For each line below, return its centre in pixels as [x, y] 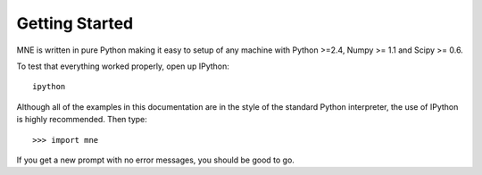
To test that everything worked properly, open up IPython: [123, 66]
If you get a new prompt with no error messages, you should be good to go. [155, 160]
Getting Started [75, 23]
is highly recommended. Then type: [82, 120]
